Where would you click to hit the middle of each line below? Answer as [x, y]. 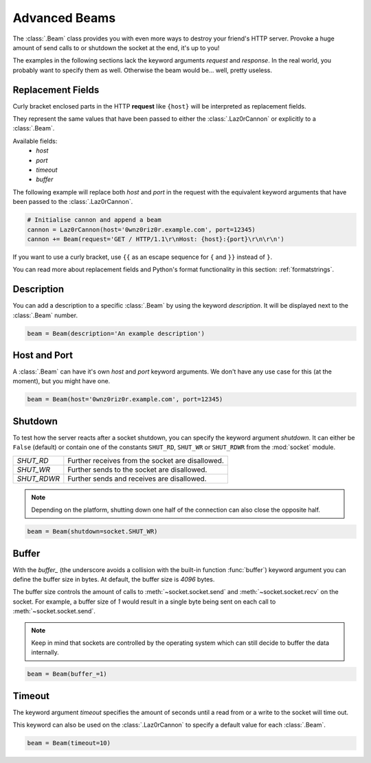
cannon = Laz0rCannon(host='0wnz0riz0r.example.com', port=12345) [141, 229]
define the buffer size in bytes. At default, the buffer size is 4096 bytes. [114, 579]
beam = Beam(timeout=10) [69, 743]
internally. [45, 652]
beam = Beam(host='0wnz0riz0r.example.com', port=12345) [125, 399]
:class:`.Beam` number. [45, 315]
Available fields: [35, 141]
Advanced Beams [64, 18]
